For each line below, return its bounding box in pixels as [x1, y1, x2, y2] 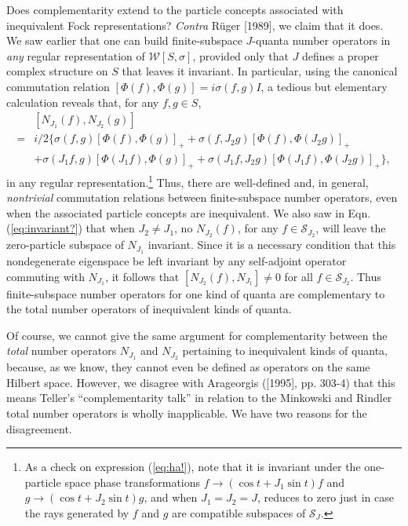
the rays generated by [24, 504, 129, 521]
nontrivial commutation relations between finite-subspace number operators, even [6, 189, 398, 206]
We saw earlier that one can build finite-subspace [6, 32, 242, 49]
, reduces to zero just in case [257, 489, 395, 506]
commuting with [6, 268, 85, 284]
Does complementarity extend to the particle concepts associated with [6, 2, 344, 17]
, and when [144, 489, 198, 506]
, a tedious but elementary [260, 78, 388, 94]
